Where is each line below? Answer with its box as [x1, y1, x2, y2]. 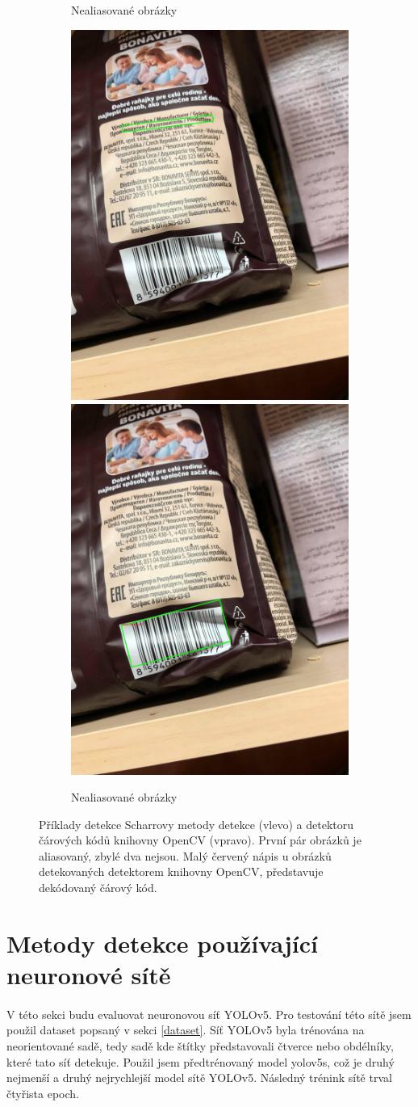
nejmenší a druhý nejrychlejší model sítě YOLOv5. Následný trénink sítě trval [6, 1069, 392, 1086]
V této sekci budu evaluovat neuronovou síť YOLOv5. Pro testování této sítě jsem [6, 1005, 412, 1022]
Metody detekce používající [6, 926, 319, 959]
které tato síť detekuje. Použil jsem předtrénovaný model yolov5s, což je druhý [6, 1053, 395, 1070]
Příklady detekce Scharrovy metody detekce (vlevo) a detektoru [39, 815, 354, 832]
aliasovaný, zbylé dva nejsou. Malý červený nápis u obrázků [39, 847, 332, 864]
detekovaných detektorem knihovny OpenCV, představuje [39, 863, 324, 880]
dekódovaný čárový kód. [39, 879, 157, 896]
